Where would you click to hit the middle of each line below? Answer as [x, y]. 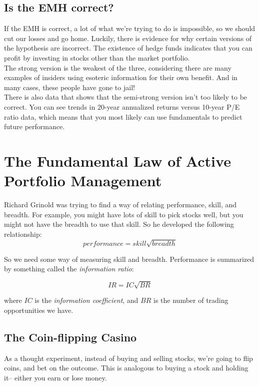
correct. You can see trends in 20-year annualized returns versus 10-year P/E [122, 106]
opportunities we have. [39, 310]
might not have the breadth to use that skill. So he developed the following [119, 224]
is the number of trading [191, 300]
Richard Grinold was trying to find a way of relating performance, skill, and [120, 205]
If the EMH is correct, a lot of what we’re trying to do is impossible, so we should [130, 28]
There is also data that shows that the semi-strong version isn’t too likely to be [126, 97]
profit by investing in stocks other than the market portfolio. [97, 57]
